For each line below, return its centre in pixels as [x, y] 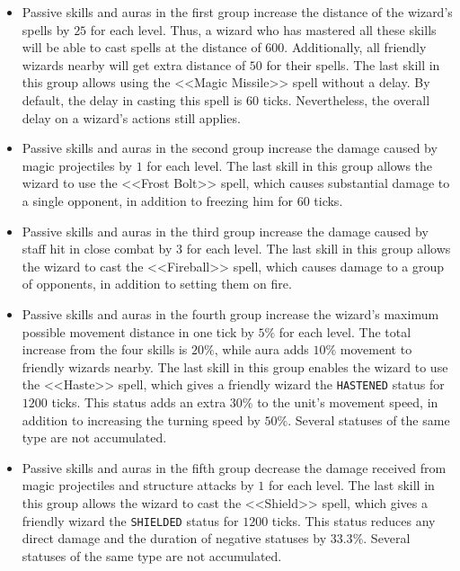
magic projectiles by [77, 165]
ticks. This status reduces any [354, 520]
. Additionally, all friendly [355, 47]
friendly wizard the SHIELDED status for [130, 520]
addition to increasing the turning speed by [141, 419]
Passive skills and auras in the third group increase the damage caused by [225, 231]
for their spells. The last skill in [353, 64]
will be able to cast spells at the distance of [142, 47]
